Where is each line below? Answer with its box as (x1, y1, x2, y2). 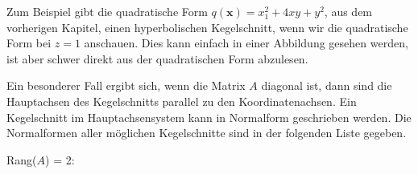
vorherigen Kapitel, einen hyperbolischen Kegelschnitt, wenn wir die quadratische (6, 18, 408, 35)
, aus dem (324, 3, 373, 19)
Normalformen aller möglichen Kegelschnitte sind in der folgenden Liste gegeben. (6, 124, 407, 141)
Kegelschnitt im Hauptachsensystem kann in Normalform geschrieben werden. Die (6, 108, 412, 125)
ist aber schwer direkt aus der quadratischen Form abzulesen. (6, 50, 308, 67)
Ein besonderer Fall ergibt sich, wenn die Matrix (6, 77, 246, 94)
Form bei (6, 34, 52, 51)
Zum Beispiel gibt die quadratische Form (6, 3, 208, 19)
